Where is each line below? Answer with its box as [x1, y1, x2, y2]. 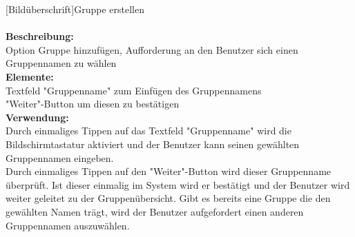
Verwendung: [6, 110, 69, 124]
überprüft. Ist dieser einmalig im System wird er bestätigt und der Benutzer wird [6, 177, 350, 192]
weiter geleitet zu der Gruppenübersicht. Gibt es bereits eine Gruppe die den [6, 191, 331, 205]
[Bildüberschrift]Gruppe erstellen [6, 2, 144, 16]
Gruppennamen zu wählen [6, 56, 117, 70]
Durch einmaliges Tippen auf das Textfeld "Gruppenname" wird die [6, 123, 291, 138]
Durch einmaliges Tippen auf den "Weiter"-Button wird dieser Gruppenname [6, 164, 332, 178]
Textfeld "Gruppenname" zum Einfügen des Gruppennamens [6, 83, 262, 97]
